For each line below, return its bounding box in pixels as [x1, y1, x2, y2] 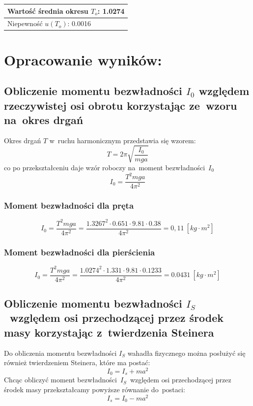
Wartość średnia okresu [7, 5, 88, 16]
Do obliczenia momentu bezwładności [4, 347, 117, 358]
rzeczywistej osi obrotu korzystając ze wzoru [4, 97, 237, 113]
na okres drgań [4, 112, 84, 127]
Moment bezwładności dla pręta [4, 199, 134, 212]
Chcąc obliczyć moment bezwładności [4, 375, 117, 385]
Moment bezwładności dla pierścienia [4, 246, 155, 258]
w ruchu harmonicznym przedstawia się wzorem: [49, 135, 196, 145]
